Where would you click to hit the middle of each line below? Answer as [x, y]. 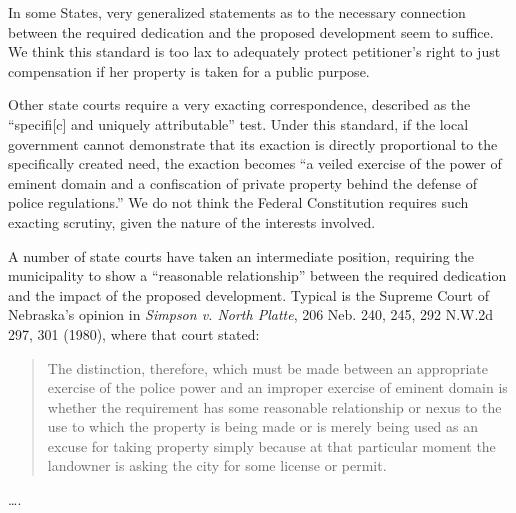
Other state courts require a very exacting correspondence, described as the [239, 104]
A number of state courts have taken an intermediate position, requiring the [241, 255]
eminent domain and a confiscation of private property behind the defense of [242, 182]
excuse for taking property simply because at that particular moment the [271, 445]
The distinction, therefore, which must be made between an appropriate [267, 367]
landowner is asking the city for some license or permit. [217, 465]
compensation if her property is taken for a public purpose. [189, 70]
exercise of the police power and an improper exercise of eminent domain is [277, 387]
